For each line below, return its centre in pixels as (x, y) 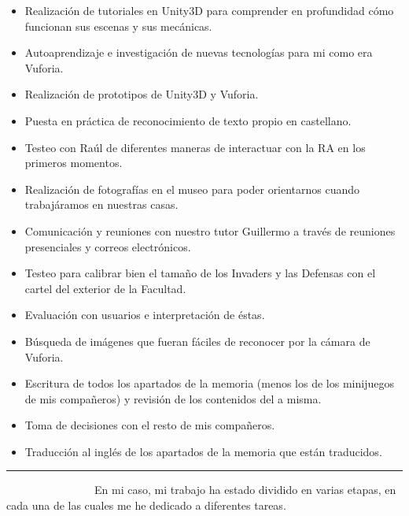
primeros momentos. (74, 163)
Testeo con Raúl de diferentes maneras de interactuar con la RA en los (195, 147)
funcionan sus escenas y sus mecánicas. (118, 26)
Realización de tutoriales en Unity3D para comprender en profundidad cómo (209, 10)
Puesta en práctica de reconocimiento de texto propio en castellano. (188, 120)
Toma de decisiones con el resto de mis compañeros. (150, 425)
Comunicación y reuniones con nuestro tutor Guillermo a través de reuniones (210, 230)
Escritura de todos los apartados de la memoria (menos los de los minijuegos (209, 383)
